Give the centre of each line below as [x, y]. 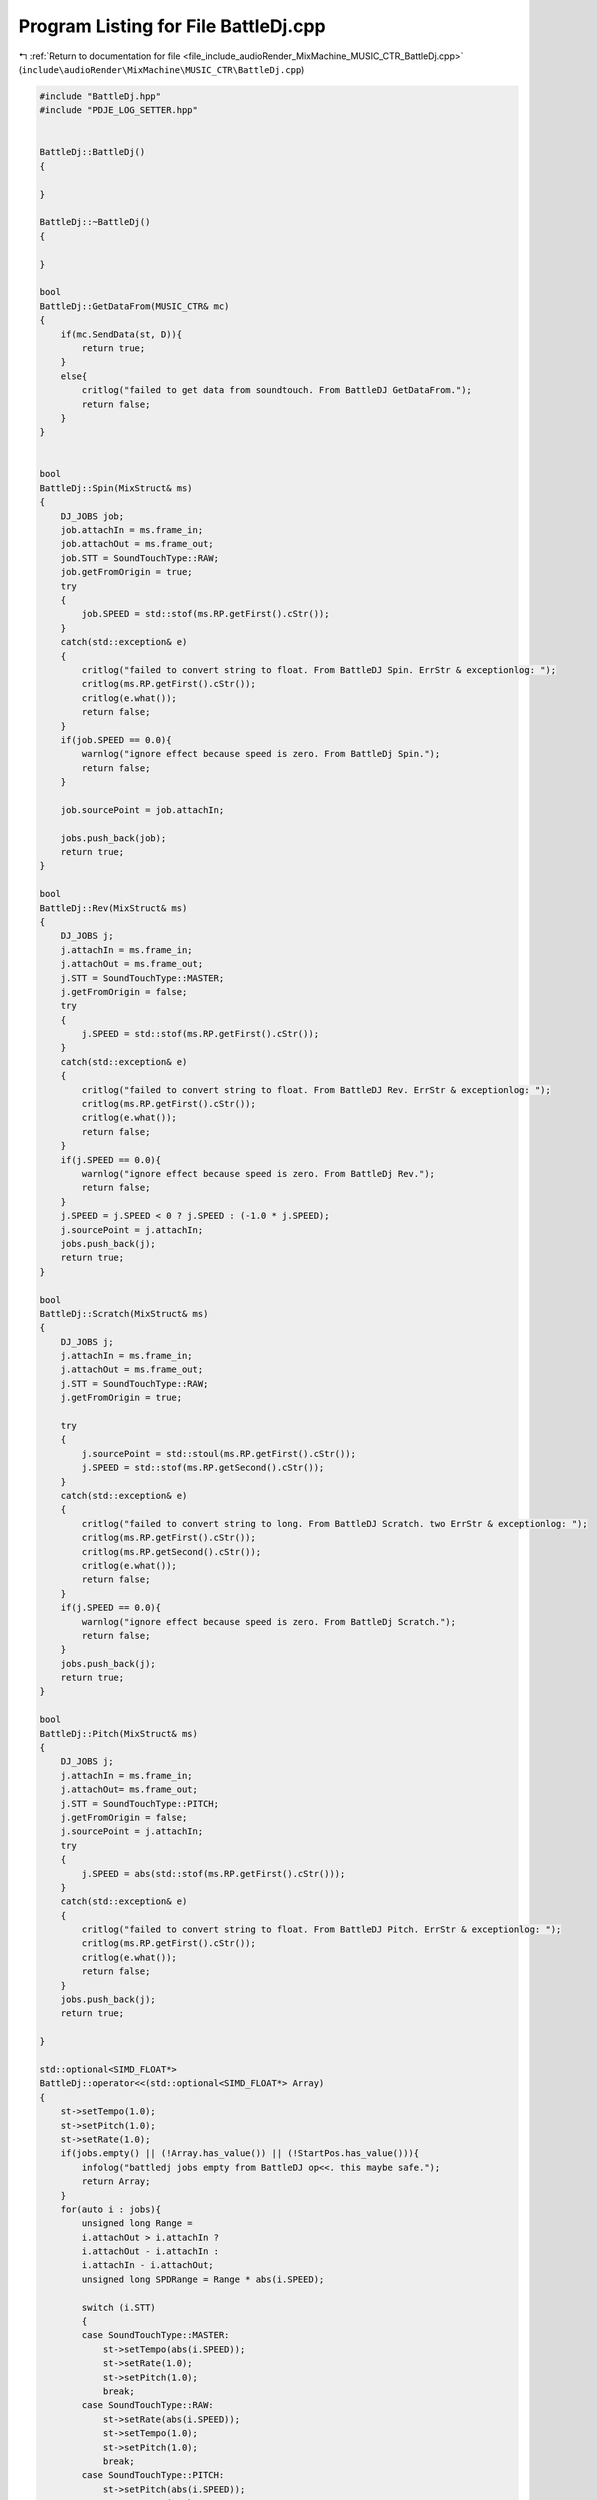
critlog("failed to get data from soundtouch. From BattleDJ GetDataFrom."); [276, 390]
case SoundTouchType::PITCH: [153, 2475]
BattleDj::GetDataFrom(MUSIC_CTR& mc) [134, 306]
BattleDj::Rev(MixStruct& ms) [113, 908]
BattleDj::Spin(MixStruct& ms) [116, 488]
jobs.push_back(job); [113, 838]
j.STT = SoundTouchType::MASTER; [142, 978]
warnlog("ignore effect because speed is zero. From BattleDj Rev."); [258, 1173]
